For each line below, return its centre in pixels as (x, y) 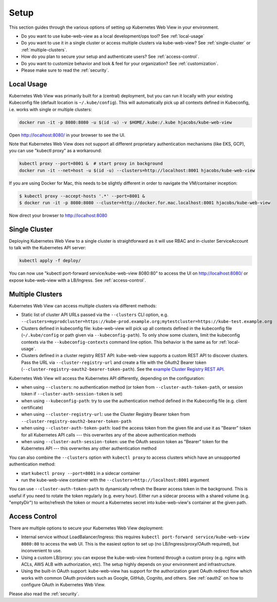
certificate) (32, 408)
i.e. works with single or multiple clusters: (51, 109)
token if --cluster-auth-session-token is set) (72, 394)
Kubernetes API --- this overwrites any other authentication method (89, 449)
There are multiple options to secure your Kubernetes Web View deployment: (86, 528)
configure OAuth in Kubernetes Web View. (63, 585)
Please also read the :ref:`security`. (44, 594)
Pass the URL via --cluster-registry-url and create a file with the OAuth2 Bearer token (114, 362)
